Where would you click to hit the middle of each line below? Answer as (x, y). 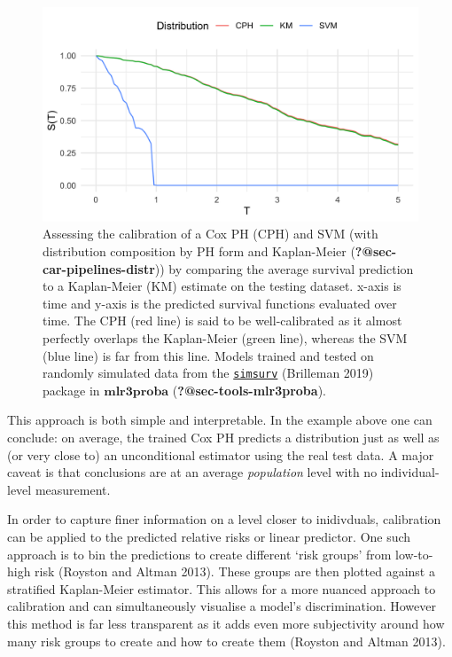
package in (71, 390)
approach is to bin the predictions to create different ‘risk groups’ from (199, 554)
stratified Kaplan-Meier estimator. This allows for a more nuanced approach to (222, 588)
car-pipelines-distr (99, 268)
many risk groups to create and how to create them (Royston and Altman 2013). (226, 641)
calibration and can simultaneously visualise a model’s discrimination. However (222, 606)
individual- (410, 472)
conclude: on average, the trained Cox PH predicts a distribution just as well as (223, 437)
